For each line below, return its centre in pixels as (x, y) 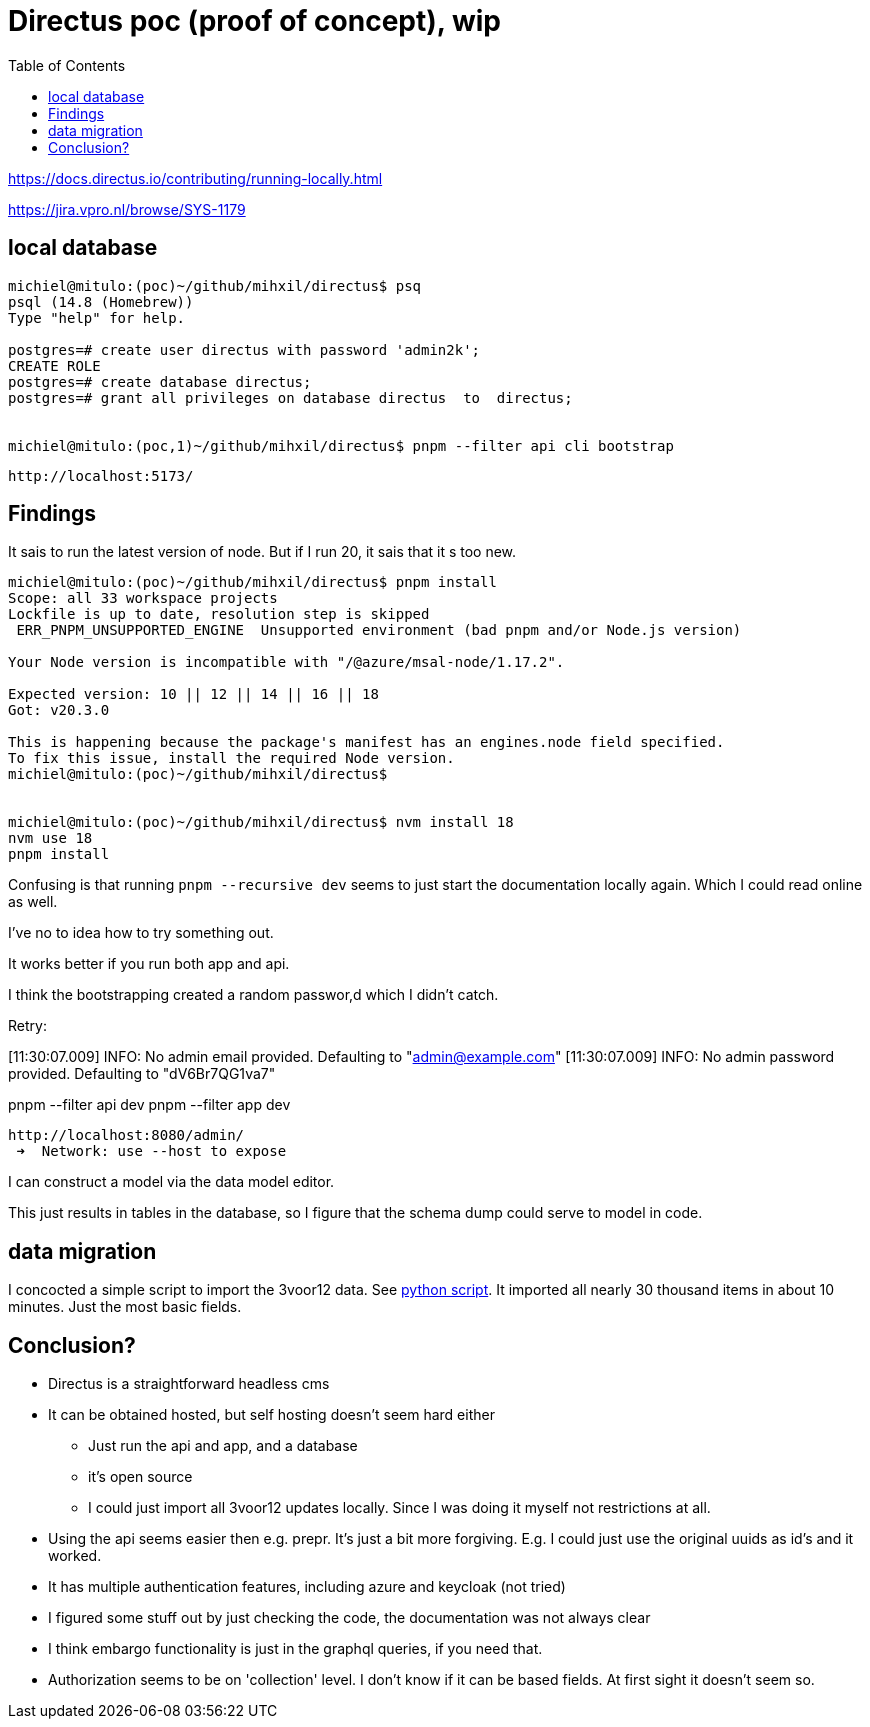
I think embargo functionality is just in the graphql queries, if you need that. (295, 1649)
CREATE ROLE (54, 365)
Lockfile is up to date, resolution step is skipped (219, 614)
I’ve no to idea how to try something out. (141, 933)
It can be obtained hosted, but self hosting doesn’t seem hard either (271, 1415)
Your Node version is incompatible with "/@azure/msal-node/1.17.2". (286, 662)
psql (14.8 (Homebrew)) (101, 301)
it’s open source (140, 1477)
